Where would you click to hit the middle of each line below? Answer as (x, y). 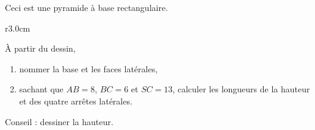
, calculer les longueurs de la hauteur (241, 89)
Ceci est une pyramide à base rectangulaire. (87, 7)
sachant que (41, 89)
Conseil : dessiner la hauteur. (59, 121)
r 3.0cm (18, 28)
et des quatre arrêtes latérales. (76, 101)
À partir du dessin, (40, 48)
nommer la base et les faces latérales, (89, 68)
